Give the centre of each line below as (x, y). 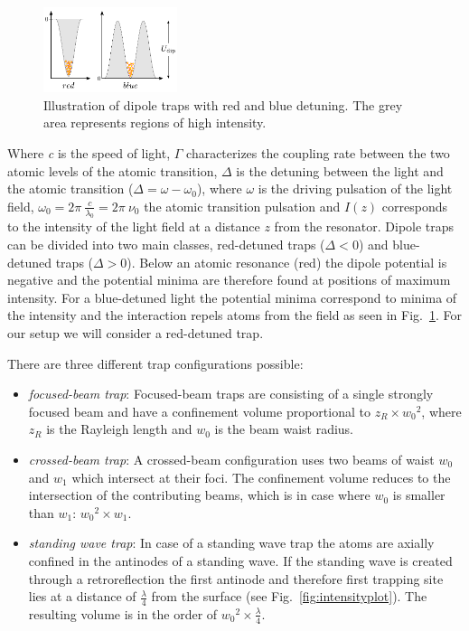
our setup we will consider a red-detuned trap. (136, 333)
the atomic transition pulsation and (242, 206)
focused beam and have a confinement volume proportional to (199, 411)
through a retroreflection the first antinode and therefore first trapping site (236, 578)
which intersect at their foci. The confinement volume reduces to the (261, 477)
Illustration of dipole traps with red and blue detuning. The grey (223, 104)
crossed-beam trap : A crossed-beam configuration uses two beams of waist (231, 459)
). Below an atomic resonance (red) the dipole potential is (287, 262)
